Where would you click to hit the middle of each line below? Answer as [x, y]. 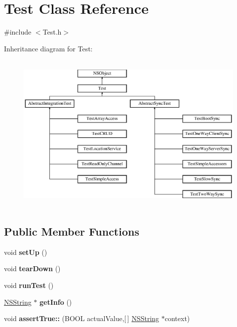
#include [18, 32]
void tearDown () [32, 268]
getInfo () [56, 302]
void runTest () [29, 285]
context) [177, 318]
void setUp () [26, 252]
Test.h [52, 32]
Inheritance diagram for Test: [48, 48]
